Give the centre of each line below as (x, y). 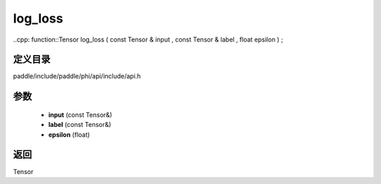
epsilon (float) (69, 135)
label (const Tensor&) (80, 125)
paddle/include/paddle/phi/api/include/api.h (77, 76)
